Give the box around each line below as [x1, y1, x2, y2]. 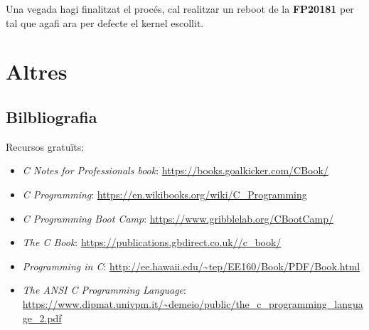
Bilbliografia [6, 105, 97, 127]
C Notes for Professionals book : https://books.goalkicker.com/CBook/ [22, 163, 328, 178]
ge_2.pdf [22, 310, 62, 325]
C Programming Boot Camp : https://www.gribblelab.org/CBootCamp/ [22, 211, 333, 225]
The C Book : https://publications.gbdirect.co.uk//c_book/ [22, 235, 282, 250]
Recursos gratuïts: [6, 139, 85, 154]
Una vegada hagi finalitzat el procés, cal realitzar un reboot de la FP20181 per [6, 1, 354, 16]
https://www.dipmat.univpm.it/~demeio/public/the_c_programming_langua [22, 296, 363, 311]
